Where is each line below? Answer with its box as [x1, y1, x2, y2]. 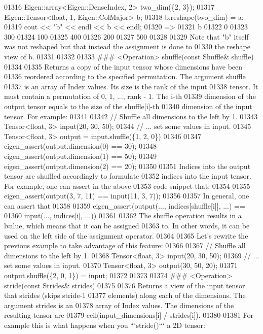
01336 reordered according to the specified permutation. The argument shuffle [4, 71, 246, 82]
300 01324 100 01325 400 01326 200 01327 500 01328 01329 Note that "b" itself [4, 31, 249, 42]
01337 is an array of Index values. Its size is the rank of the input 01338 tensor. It [4, 81, 258, 91]
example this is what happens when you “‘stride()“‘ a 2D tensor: [4, 320, 205, 330]
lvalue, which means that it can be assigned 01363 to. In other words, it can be [4, 220, 250, 231]
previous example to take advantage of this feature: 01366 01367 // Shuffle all [4, 240, 246, 251]
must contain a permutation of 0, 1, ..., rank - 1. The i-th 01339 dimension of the [4, 91, 256, 102]
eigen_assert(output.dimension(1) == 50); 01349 [4, 150, 157, 161]
